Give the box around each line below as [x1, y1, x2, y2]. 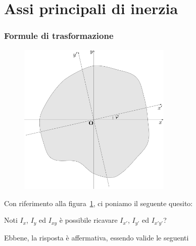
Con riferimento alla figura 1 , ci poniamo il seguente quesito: [4, 198, 193, 208]
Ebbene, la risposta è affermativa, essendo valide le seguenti [4, 232, 189, 242]
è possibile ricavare [59, 215, 118, 225]
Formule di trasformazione [4, 29, 114, 42]
